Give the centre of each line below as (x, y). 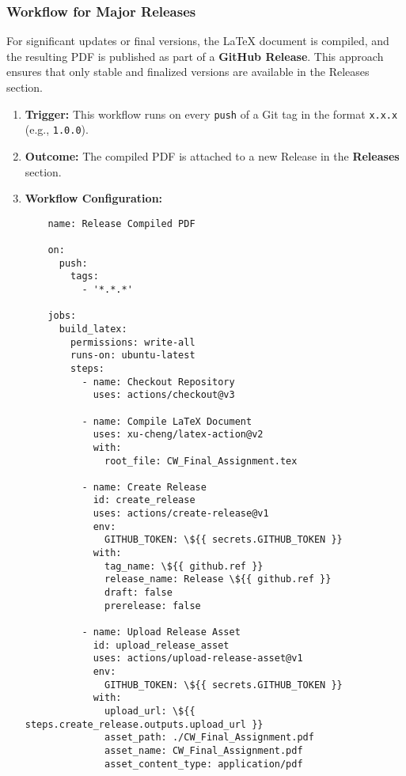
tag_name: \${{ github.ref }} (184, 566)
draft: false (138, 593)
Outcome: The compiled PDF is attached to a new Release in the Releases (212, 155)
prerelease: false (153, 606)
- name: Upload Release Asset (161, 632)
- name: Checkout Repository (158, 382)
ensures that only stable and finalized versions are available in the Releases (188, 72)
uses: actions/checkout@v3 (164, 395)
